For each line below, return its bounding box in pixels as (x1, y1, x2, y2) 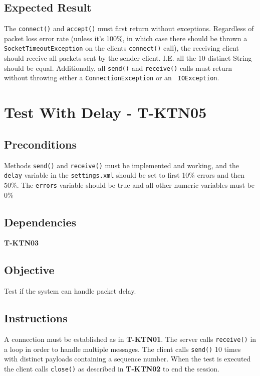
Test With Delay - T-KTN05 (4, 102, 207, 122)
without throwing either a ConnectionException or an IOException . (4, 72, 219, 83)
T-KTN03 (4, 237, 39, 248)
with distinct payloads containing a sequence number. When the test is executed (4, 353, 251, 364)
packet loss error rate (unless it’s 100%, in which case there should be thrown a (4, 33, 247, 43)
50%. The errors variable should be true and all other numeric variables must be (4, 179, 254, 190)
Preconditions (4, 136, 77, 152)
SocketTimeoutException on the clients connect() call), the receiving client (4, 43, 239, 53)
